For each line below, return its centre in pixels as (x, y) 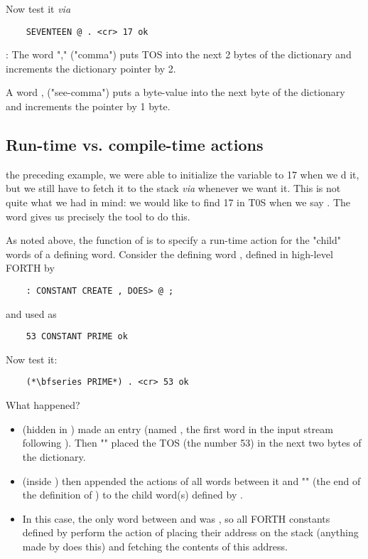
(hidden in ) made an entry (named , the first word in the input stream (178, 428)
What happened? (43, 405)
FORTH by (30, 268)
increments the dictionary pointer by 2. (91, 68)
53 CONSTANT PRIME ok (77, 337)
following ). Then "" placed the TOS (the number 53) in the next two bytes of (192, 443)
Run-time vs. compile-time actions (135, 145)
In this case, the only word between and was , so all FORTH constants (176, 518)
